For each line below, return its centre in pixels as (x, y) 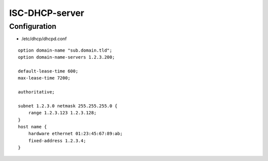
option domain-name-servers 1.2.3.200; (67, 57)
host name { (33, 127)
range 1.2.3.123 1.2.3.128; (62, 113)
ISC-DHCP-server (47, 13)
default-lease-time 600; (48, 71)
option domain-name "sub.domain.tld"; (65, 50)
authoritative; (36, 92)
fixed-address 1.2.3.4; (57, 141)
